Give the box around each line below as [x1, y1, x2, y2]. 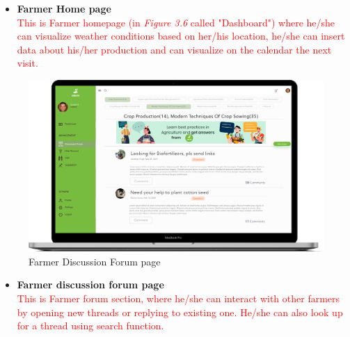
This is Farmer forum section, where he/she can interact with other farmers [17, 290, 340, 305]
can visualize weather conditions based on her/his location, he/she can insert [17, 28, 345, 43]
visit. [17, 56, 38, 70]
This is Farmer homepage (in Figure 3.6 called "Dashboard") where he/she [17, 15, 335, 29]
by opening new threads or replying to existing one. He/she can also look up [17, 304, 343, 319]
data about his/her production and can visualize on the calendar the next [17, 42, 332, 56]
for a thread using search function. [17, 318, 164, 333]
